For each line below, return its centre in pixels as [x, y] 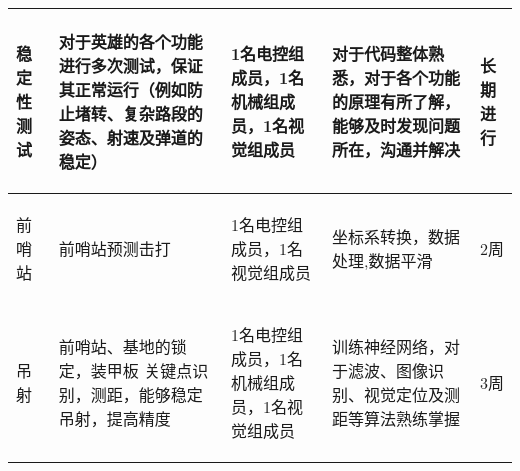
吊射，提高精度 [114, 418]
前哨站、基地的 [114, 346]
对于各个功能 [412, 77]
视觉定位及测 [412, 394]
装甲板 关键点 [141, 370]
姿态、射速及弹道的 [130, 137]
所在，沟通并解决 [396, 149]
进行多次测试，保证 [130, 65]
